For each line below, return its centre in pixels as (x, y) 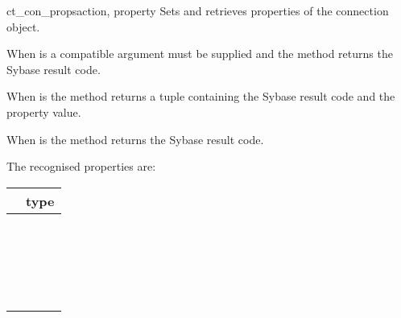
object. (23, 26)
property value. (44, 112)
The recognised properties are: (81, 166)
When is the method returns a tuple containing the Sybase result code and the (201, 96)
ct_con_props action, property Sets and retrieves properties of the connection (198, 10)
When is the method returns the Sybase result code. (135, 139)
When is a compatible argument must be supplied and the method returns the (200, 54)
